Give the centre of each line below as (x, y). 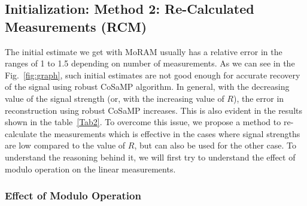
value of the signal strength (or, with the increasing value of (115, 98)
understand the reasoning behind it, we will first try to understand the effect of (150, 157)
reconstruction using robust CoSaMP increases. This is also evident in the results (153, 110)
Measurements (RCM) (76, 26)
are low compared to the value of (65, 145)
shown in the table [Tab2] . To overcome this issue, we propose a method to (143, 122)
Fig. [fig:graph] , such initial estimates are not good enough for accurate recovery (153, 75)
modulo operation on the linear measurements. (90, 169)
